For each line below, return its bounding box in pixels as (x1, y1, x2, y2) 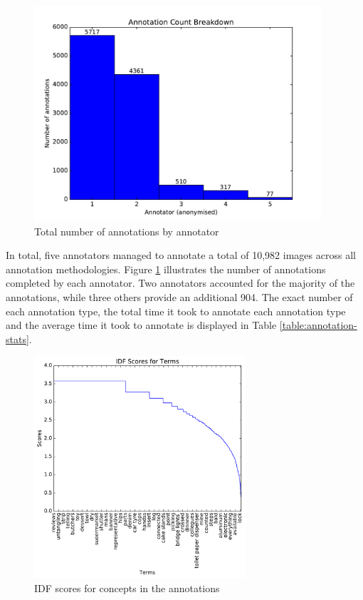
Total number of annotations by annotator (34, 223, 219, 238)
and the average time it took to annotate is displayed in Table (6, 317, 277, 332)
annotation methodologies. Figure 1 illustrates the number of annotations (6, 261, 326, 276)
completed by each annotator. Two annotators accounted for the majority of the (6, 275, 355, 290)
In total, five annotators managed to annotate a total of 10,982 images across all (6, 248, 356, 263)
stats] (6, 331, 29, 346)
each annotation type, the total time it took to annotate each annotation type (6, 303, 346, 318)
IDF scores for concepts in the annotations (34, 581, 220, 596)
